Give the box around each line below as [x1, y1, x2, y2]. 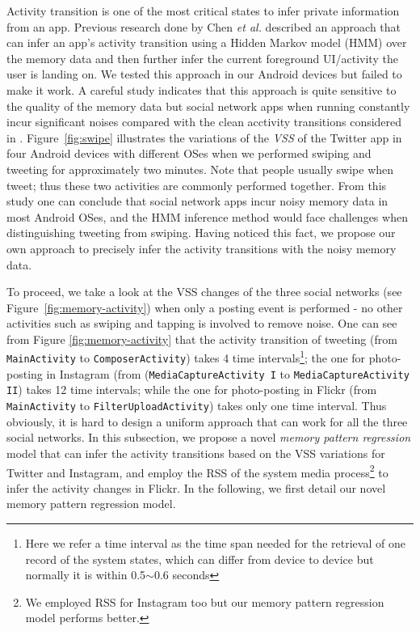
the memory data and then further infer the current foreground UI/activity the [6, 49, 398, 66]
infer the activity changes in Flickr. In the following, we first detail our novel [6, 479, 386, 496]
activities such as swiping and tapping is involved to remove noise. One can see [6, 315, 397, 332]
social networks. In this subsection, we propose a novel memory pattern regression [6, 429, 411, 446]
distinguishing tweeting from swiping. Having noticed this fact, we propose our [6, 224, 396, 241]
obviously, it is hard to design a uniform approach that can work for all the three [6, 413, 408, 430]
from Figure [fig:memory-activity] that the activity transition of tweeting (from [6, 330, 397, 347]
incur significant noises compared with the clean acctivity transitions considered [6, 113, 402, 130]
